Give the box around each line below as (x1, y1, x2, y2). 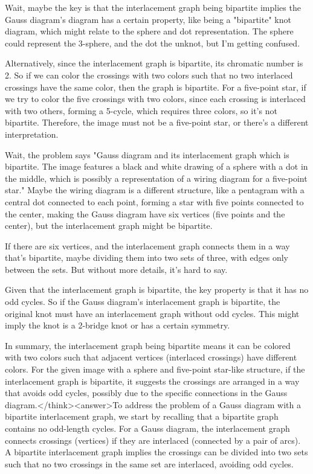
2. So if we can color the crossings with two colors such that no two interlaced (5, 68, 293, 81)
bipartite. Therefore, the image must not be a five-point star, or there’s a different (5, 116, 309, 129)
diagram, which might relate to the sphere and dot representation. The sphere (5, 25, 294, 37)
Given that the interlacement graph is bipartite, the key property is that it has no (5, 283, 309, 296)
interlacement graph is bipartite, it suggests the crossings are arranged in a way (5, 374, 300, 387)
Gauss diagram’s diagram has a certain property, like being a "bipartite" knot (5, 13, 291, 25)
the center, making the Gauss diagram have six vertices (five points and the (5, 207, 285, 220)
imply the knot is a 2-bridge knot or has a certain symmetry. (5, 319, 230, 331)
